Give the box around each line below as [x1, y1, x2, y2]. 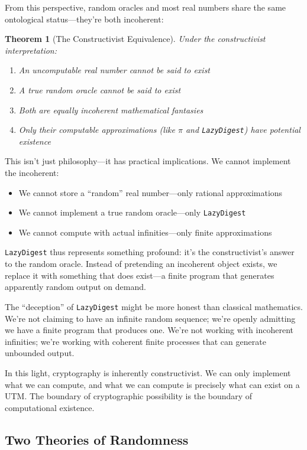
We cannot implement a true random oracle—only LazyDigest [18, 206, 246, 219]
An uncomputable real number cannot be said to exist [18, 64, 210, 76]
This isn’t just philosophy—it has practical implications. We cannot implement [5, 155, 291, 167]
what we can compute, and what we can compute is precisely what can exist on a [5, 378, 300, 390]
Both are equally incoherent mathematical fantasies [18, 103, 203, 116]
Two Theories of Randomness [5, 430, 189, 448]
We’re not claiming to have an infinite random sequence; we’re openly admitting [5, 312, 296, 324]
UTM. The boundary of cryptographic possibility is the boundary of [5, 390, 253, 402]
